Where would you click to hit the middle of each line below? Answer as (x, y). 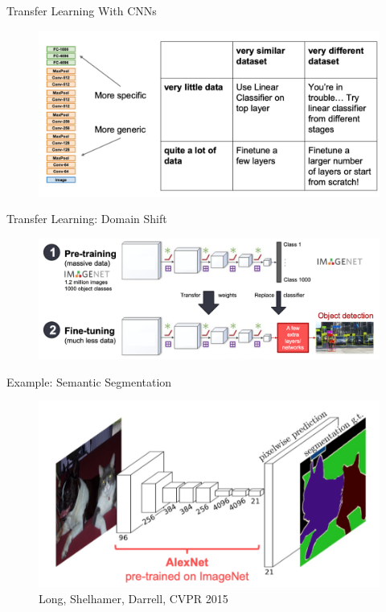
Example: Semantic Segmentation (89, 381)
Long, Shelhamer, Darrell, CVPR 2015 (133, 598)
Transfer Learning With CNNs (82, 10)
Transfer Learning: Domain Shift (87, 219)
